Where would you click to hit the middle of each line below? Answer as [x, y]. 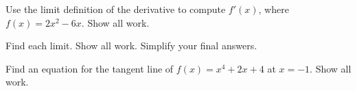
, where [274, 9]
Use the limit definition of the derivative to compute [116, 9]
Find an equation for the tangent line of [90, 68]
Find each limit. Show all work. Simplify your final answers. [131, 45]
